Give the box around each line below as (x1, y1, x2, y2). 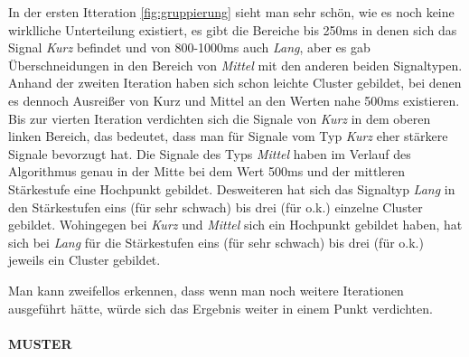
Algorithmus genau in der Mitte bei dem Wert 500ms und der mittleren (8, 162, 406, 181)
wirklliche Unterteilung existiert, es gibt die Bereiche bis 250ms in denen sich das (8, 20, 457, 39)
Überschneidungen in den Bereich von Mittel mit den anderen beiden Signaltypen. (8, 55, 463, 74)
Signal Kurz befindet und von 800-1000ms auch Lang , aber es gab (8, 38, 371, 57)
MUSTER (8, 334, 72, 352)
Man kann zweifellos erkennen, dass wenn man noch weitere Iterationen (8, 280, 404, 299)
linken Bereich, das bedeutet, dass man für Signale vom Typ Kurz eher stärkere (8, 127, 448, 146)
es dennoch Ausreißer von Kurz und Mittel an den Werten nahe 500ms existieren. (8, 90, 460, 109)
